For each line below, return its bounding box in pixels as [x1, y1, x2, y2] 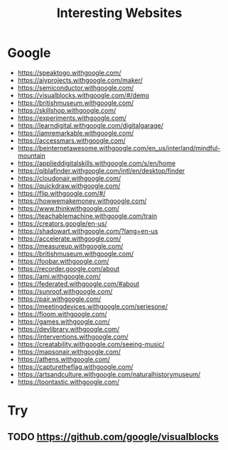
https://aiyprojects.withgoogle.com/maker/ [17, 76, 143, 84]
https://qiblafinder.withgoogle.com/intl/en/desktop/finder [17, 166, 185, 175]
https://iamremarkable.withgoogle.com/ [17, 128, 134, 137]
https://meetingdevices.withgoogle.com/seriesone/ [17, 302, 168, 310]
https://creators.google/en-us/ [17, 219, 108, 228]
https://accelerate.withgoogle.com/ [17, 234, 121, 243]
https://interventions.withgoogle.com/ [17, 332, 129, 341]
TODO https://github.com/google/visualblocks [7, 431, 219, 443]
